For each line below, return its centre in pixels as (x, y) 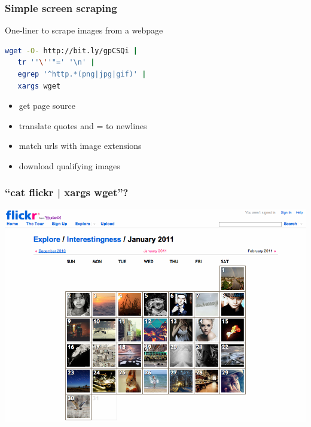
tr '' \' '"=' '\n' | (56, 62)
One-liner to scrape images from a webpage (84, 30)
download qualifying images (69, 165)
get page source (47, 106)
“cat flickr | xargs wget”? (67, 192)
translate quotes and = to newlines (83, 125)
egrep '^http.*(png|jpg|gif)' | (82, 74)
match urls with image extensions (80, 146)
